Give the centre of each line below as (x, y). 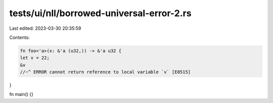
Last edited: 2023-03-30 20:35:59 (45, 28)
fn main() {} (21, 94)
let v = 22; (35, 58)
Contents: (19, 37)
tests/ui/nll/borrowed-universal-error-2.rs (100, 13)
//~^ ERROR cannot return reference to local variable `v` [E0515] (105, 72)
